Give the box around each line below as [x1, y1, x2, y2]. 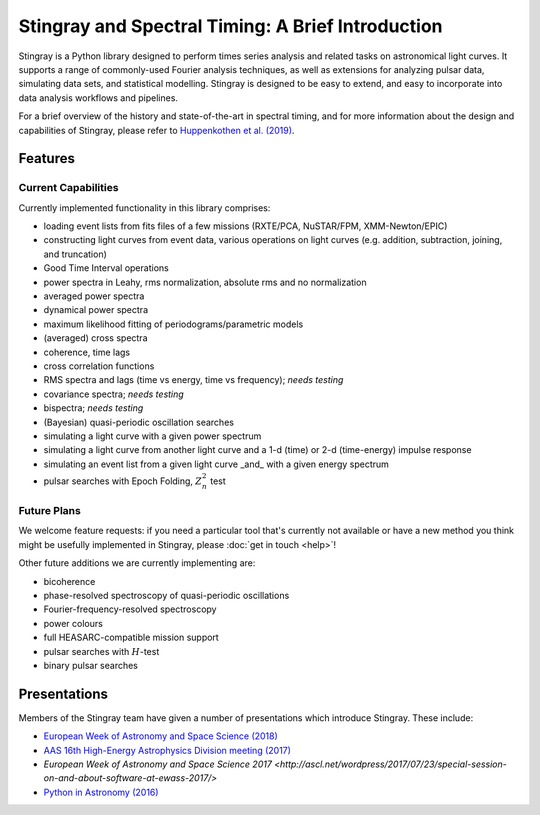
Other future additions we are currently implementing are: [18, 557, 256, 569]
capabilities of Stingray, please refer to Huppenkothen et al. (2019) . [18, 124, 295, 136]
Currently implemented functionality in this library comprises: [18, 201, 271, 214]
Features [18, 150, 75, 167]
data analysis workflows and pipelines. [18, 91, 179, 104]
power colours [43, 617, 104, 629]
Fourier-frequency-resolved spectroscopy [43, 603, 217, 615]
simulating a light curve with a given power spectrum [43, 430, 262, 442]
